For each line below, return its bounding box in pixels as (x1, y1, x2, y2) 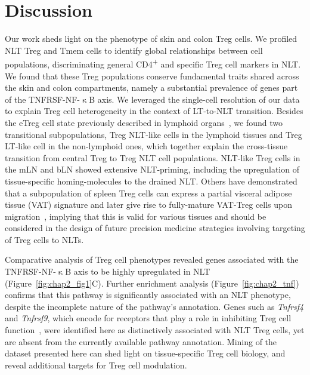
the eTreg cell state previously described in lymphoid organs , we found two (5, 116, 283, 128)
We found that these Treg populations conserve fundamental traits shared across (5, 69, 299, 82)
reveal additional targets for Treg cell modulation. (5, 358, 187, 371)
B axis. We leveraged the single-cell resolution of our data (89, 93, 300, 105)
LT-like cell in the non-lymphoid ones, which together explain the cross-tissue (5, 140, 288, 152)
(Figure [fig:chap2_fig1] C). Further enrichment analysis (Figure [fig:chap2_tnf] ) (5, 276, 299, 289)
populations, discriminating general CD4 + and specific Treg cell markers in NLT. (5, 56, 301, 70)
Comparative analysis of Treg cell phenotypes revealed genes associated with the (5, 253, 299, 266)
